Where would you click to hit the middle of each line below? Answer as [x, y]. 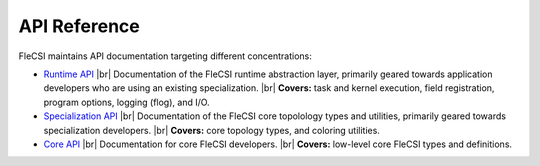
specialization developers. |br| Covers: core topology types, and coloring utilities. [211, 130]
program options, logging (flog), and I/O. [126, 102]
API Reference [79, 26]
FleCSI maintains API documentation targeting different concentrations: [165, 56]
